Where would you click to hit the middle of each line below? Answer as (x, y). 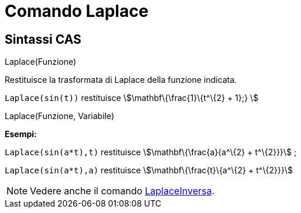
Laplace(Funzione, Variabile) (60, 116)
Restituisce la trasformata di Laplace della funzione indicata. (121, 80)
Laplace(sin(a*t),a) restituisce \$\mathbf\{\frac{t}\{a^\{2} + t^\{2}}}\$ (149, 170)
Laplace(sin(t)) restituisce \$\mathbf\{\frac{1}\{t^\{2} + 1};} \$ (132, 98)
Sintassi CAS (43, 39)
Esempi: (21, 134)
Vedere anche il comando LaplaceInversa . (122, 191)
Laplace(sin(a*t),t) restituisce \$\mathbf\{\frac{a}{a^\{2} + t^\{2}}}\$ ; (151, 152)
